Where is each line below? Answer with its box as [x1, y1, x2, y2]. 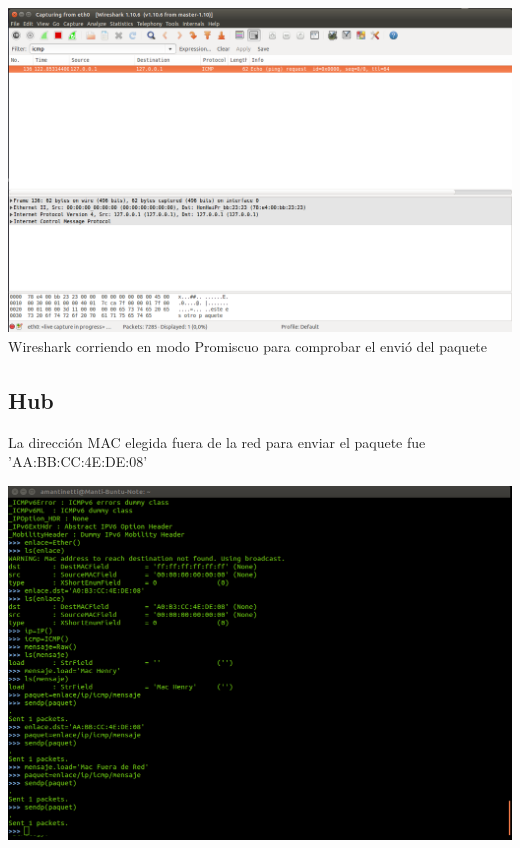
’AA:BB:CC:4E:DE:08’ [8, 451, 148, 472]
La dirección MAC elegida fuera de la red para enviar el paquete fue [8, 431, 426, 452]
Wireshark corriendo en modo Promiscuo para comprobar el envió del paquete [8, 335, 488, 356]
